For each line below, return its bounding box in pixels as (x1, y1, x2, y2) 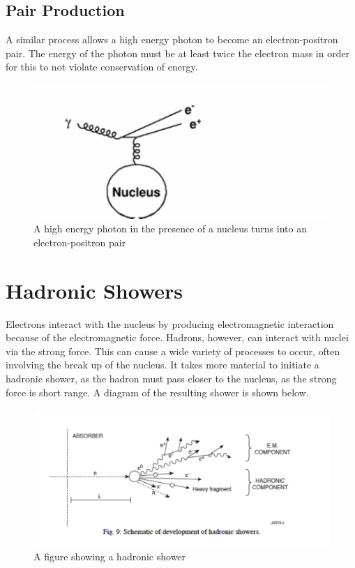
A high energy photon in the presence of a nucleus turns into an (33, 221, 307, 236)
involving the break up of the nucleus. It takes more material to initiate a (6, 357, 319, 372)
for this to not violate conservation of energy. (6, 59, 198, 74)
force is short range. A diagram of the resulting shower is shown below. (6, 384, 309, 399)
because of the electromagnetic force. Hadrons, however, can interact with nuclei (6, 330, 349, 345)
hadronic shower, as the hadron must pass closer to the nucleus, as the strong (6, 371, 337, 386)
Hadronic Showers (6, 276, 183, 304)
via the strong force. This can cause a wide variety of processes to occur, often (6, 343, 340, 358)
